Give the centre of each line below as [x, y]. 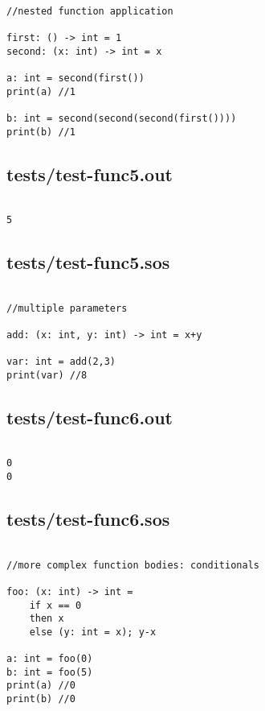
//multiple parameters [67, 308]
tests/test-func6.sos [88, 519]
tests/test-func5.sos [88, 262]
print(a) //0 [41, 686]
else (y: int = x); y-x [93, 632]
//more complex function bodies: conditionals [133, 565]
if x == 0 [55, 605]
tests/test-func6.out [90, 417]
